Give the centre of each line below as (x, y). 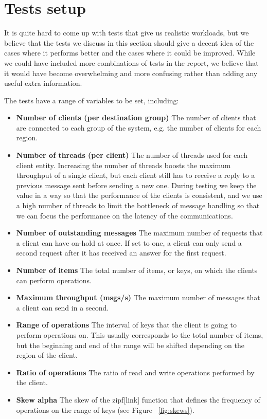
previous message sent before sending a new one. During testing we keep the (136, 185)
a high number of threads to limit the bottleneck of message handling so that (138, 205)
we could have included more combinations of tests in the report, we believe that (131, 62)
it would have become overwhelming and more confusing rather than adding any (131, 73)
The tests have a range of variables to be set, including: (92, 100)
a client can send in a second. (63, 307)
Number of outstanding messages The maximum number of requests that (139, 233)
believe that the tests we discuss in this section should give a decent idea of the (129, 42)
